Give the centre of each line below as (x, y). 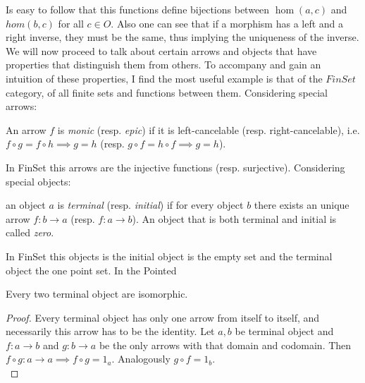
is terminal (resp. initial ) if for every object (150, 205)
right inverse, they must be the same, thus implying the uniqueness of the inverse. (182, 37)
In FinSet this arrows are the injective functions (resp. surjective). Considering (175, 167)
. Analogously (141, 359)
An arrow (26, 129)
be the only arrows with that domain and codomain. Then (225, 345)
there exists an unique (302, 205)
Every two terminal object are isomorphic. (97, 294)
